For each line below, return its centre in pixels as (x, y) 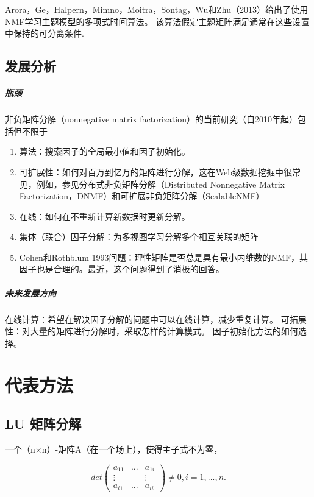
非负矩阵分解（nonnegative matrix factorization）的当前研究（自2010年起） (151, 119)
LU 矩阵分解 (43, 424)
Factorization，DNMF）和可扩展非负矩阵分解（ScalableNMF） (142, 196)
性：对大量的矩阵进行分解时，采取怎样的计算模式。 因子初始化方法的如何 (152, 331)
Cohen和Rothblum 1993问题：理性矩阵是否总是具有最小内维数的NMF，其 (164, 257)
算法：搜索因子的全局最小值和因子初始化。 (105, 151)
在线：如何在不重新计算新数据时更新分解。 (105, 216)
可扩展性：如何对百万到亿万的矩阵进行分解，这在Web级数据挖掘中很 (156, 171)
